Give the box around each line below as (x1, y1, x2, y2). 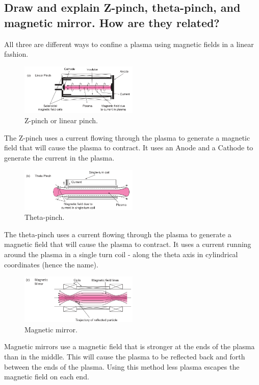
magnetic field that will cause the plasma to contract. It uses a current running (4, 239, 251, 250)
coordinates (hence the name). (4, 259, 98, 269)
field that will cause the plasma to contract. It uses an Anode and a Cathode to (4, 142, 253, 153)
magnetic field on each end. (4, 371, 89, 382)
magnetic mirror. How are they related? (4, 14, 220, 30)
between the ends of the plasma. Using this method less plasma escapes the (4, 361, 240, 372)
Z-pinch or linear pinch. (24, 115, 98, 125)
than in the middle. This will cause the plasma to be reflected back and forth (4, 351, 245, 361)
